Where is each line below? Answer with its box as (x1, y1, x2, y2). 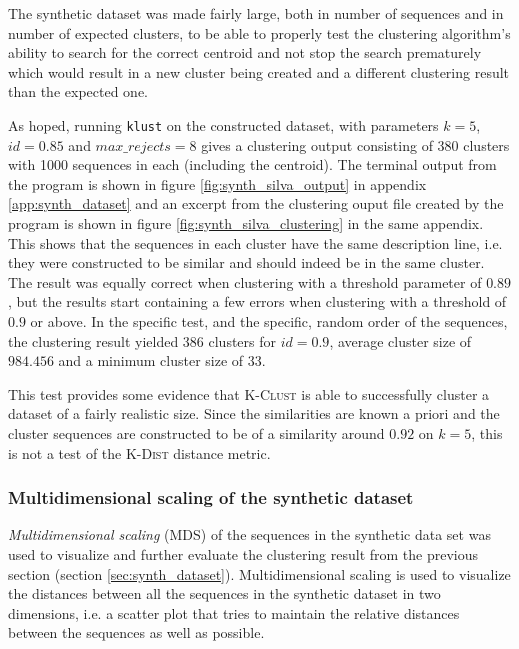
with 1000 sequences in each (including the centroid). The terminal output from (8, 154, 497, 175)
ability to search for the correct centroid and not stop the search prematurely (8, 42, 482, 63)
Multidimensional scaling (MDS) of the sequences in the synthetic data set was (8, 524, 491, 545)
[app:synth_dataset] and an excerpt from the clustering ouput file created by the (8, 193, 504, 214)
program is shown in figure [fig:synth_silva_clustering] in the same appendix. (8, 213, 484, 233)
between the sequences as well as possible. (8, 622, 265, 643)
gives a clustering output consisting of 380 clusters (201, 134, 510, 155)
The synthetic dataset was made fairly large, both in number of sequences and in (8, 3, 504, 23)
